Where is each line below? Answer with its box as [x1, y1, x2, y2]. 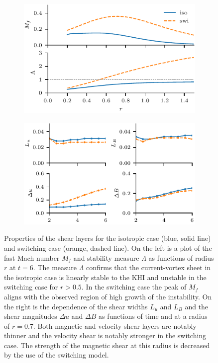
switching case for [4, 282, 58, 292]
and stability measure [73, 252, 139, 263]
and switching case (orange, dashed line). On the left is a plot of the [4, 242, 212, 253]
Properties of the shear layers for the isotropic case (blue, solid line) [4, 233, 211, 243]
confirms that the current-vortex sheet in [86, 262, 211, 273]
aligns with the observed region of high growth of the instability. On [4, 291, 212, 301]
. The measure [33, 262, 77, 273]
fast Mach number [4, 252, 60, 263]
